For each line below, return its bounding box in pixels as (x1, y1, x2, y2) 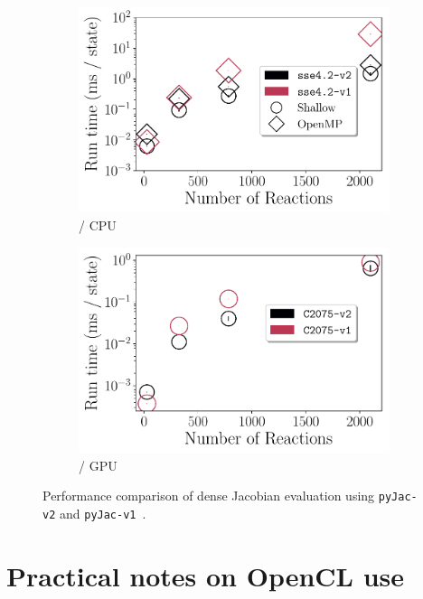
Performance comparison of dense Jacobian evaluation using (42, 486, 375, 505)
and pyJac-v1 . (59, 503, 146, 522)
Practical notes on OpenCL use (6, 557, 405, 594)
